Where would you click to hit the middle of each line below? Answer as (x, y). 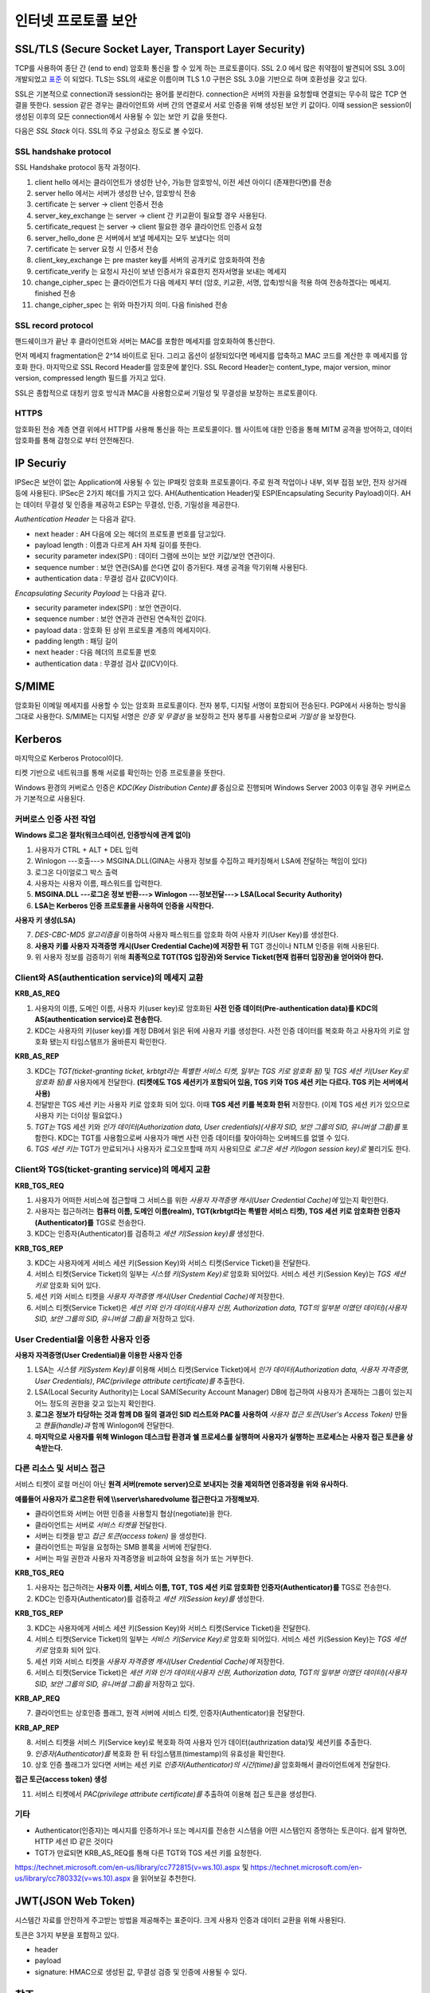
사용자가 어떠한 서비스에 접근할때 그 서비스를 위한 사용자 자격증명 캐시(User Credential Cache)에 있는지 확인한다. (212, 1201)
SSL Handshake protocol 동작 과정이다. (78, 167)
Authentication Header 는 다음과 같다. (75, 519)
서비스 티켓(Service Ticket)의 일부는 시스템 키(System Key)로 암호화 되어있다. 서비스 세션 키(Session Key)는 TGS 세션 (220, 1274)
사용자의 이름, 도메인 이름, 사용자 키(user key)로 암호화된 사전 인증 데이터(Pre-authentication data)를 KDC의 (206, 1008)
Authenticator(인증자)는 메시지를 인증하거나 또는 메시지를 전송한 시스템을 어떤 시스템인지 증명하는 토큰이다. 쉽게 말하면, (221, 1830)
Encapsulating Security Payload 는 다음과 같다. (91, 593)
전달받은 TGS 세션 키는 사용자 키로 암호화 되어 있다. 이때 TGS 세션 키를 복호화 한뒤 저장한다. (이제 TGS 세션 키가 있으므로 (222, 1104)
